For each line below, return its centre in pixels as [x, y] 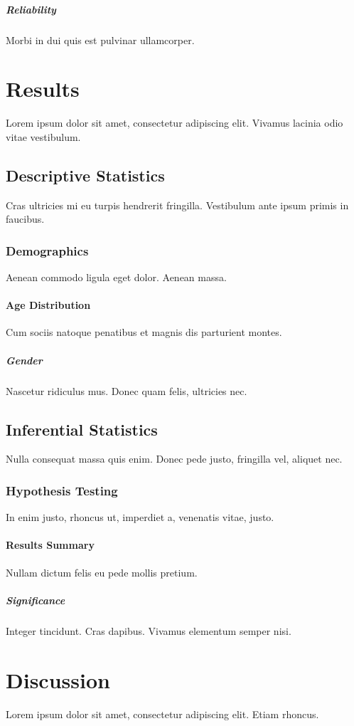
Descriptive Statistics [85, 175]
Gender [24, 360]
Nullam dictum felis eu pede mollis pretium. [102, 572]
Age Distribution [48, 305]
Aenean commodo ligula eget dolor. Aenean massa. [116, 277]
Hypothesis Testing [62, 490]
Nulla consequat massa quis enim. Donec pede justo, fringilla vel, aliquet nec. [174, 459]
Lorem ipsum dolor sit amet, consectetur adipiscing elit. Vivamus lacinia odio [175, 123]
